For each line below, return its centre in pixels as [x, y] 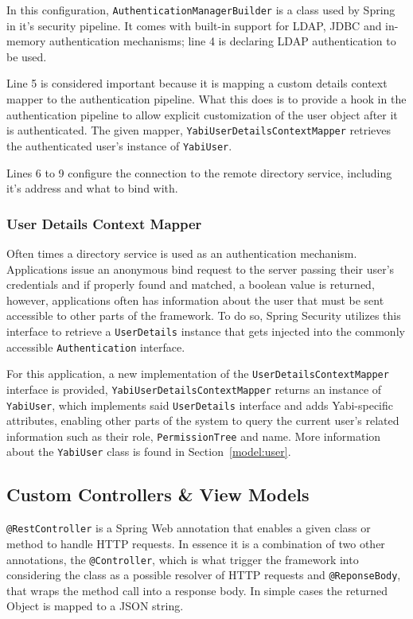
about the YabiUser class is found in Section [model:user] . [149, 452]
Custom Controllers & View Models [158, 494]
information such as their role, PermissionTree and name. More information [194, 436]
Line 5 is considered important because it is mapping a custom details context [197, 83]
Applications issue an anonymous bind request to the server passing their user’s [201, 269]
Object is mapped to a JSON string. [95, 606]
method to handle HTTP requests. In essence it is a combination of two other [196, 543]
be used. [27, 56]
